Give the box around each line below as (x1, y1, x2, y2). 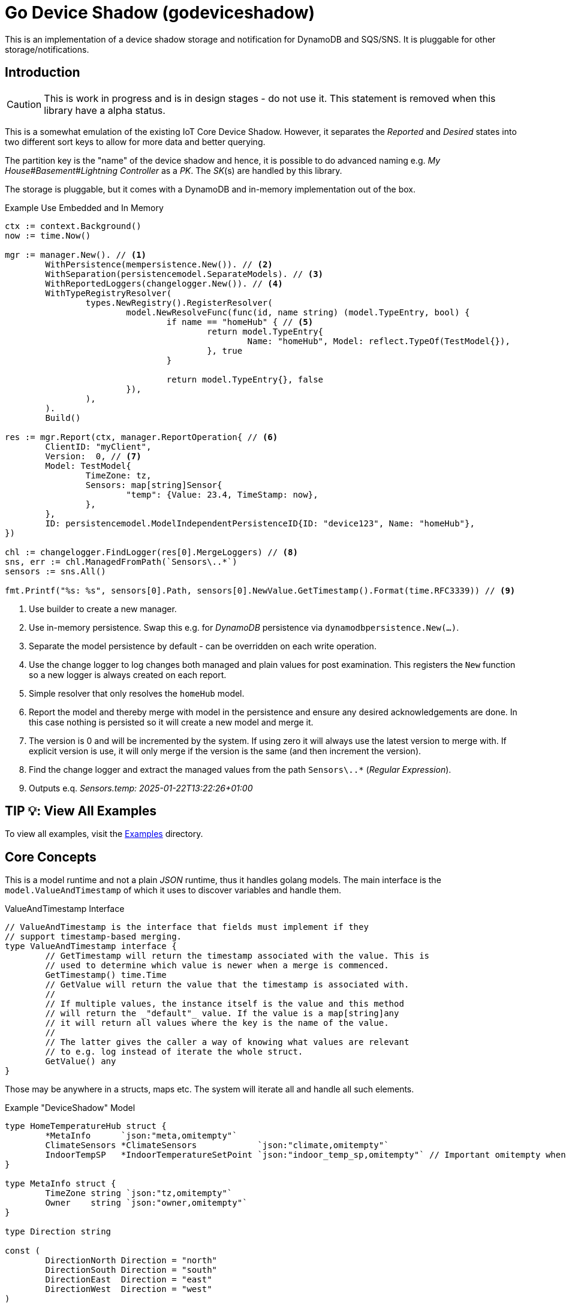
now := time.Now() (5, 230, 91, 240)
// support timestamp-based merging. (5, 932, 182, 942)
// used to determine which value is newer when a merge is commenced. (45, 960, 389, 971)
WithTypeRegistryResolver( (45, 288, 172, 298)
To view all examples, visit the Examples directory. (5, 829, 203, 839)
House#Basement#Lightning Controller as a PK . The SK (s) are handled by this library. (5, 165, 342, 176)
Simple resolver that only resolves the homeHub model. (29, 688, 245, 698)
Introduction (5, 65, 80, 80)
